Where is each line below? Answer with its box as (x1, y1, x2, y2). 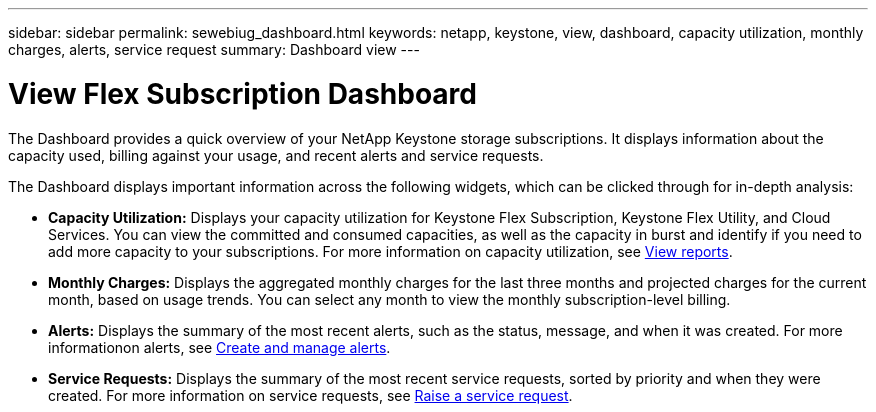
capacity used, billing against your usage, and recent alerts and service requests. (8, 146, 544, 164)
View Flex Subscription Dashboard (8, 76, 477, 111)
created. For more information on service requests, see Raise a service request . (48, 386, 573, 404)
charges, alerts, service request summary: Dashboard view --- (8, 41, 420, 58)
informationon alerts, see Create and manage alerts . (48, 338, 391, 356)
